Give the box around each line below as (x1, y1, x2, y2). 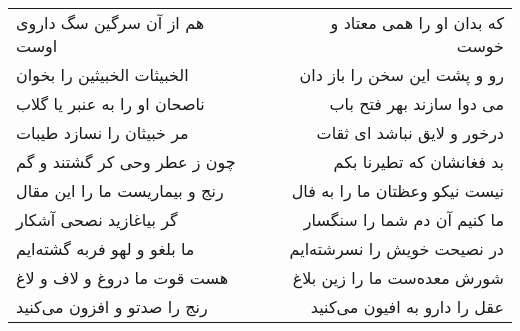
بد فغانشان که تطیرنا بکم (333, 150, 504, 173)
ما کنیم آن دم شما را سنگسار (303, 208, 504, 231)
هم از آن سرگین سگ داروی (16, 11, 205, 34)
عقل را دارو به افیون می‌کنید (310, 295, 504, 318)
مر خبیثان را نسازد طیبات (16, 121, 189, 144)
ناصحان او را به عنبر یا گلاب (16, 92, 205, 115)
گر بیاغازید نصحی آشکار (16, 208, 178, 231)
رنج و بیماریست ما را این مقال (16, 179, 224, 202)
